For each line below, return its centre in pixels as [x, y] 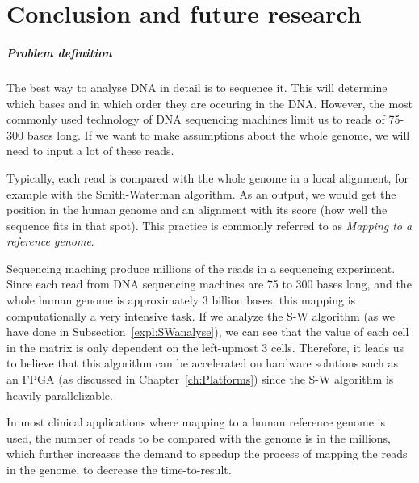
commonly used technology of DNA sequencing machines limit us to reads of [196, 119]
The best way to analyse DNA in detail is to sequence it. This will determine [197, 87]
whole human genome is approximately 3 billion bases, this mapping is [181, 300]
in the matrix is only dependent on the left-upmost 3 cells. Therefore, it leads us [205, 347]
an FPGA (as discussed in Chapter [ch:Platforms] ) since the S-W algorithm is [200, 379]
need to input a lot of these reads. [90, 151]
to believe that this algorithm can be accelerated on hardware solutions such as [203, 363]
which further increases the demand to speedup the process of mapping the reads [207, 454]
